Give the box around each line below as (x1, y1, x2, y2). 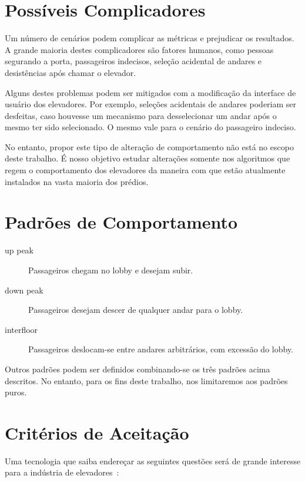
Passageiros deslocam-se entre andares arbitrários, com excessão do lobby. (28, 343, 294, 355)
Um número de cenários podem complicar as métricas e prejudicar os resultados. (5, 32, 294, 44)
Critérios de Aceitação (5, 420, 189, 444)
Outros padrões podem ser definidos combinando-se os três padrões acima (5, 362, 270, 375)
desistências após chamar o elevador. (5, 66, 136, 78)
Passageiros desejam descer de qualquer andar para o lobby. (28, 303, 243, 316)
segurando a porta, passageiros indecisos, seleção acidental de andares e (5, 55, 262, 67)
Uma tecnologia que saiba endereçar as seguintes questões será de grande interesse (5, 454, 301, 467)
